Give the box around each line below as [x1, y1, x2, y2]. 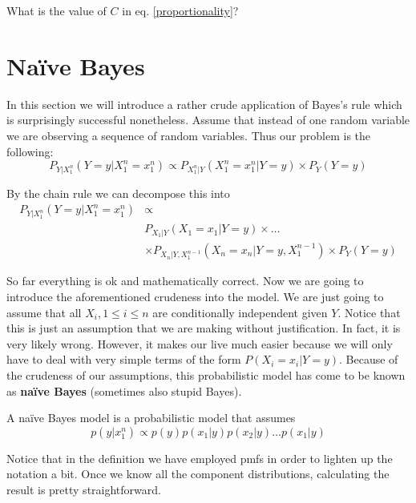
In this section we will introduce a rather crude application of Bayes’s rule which [6, 95, 402, 112]
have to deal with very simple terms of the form [6, 351, 241, 368]
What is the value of [6, 2, 107, 18]
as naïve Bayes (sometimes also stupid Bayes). [6, 382, 242, 399]
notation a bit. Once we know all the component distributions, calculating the [6, 465, 390, 482]
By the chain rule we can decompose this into [6, 184, 230, 201]
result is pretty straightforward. [6, 481, 161, 498]
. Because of [339, 351, 398, 368]
